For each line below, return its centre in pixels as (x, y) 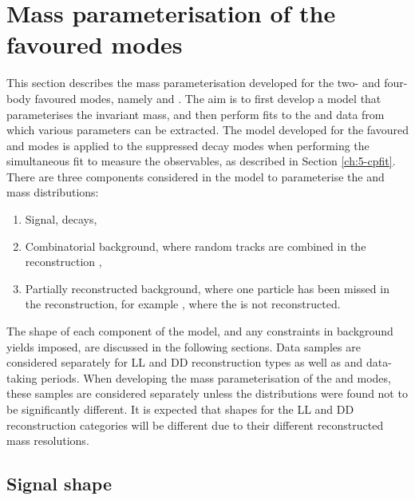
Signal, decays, (61, 219)
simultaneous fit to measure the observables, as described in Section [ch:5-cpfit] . (201, 161)
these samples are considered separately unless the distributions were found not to (207, 393)
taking (22, 377)
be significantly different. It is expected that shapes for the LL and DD (180, 409)
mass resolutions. (48, 440)
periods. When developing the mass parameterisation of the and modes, (216, 377)
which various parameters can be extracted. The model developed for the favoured (207, 130)
